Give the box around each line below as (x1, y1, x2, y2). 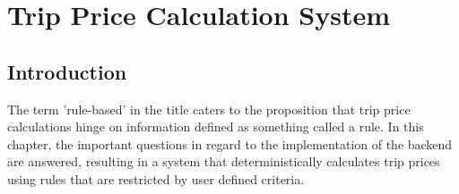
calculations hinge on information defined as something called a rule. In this (7, 117, 424, 136)
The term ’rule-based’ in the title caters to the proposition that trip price (7, 99, 411, 118)
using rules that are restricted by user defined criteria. (7, 169, 305, 188)
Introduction (7, 57, 127, 85)
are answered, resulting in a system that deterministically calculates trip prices (7, 152, 440, 171)
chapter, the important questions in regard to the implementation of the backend (7, 134, 453, 153)
